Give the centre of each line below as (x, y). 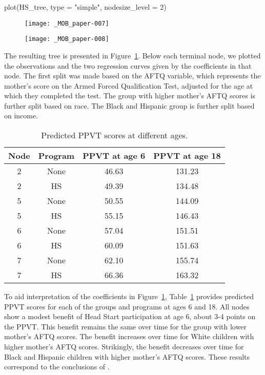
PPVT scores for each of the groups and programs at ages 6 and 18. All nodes (127, 306)
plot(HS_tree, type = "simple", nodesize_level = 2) (85, 7)
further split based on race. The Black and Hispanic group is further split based (129, 105)
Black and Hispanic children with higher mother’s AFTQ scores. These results (127, 356)
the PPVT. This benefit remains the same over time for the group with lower (125, 326)
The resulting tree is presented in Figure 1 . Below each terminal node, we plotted (132, 55)
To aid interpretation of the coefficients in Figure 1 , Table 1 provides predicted (129, 296)
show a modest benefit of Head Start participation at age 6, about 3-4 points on (130, 316)
